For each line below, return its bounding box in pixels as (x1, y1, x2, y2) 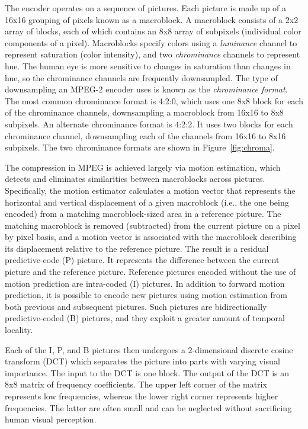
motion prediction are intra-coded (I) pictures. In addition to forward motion (5, 277, 285, 289)
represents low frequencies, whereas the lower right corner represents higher (5, 390, 278, 402)
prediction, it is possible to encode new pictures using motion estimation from (5, 289, 287, 301)
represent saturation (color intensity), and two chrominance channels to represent (5, 48, 300, 60)
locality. (5, 324, 33, 336)
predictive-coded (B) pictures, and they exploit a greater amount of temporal (5, 312, 285, 324)
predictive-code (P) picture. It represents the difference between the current (5, 254, 280, 266)
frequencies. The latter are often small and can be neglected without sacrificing (5, 401, 292, 414)
